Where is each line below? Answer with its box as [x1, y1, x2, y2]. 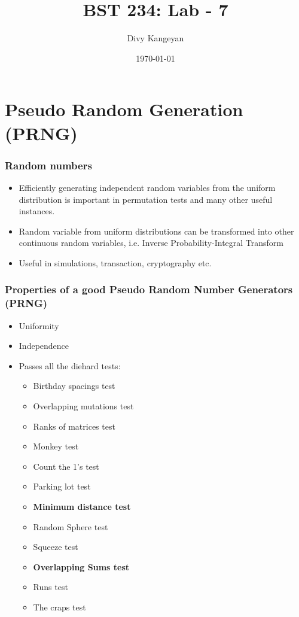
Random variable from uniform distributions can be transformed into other [19, 224, 294, 237]
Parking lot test [33, 480, 91, 493]
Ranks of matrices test [33, 420, 115, 432]
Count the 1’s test [33, 460, 99, 472]
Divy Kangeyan [127, 32, 184, 44]
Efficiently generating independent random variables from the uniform [19, 181, 276, 193]
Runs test [33, 580, 68, 593]
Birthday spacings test [33, 379, 115, 392]
